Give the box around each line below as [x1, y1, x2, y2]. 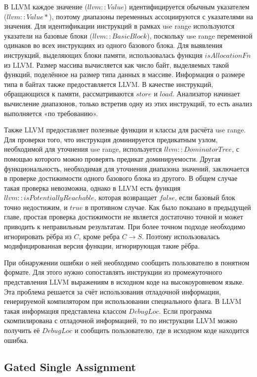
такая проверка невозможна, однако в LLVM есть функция [4, 182, 180, 193]
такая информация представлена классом [4, 305, 127, 316]
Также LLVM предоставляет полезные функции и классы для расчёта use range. [4, 125, 246, 135]
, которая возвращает [94, 192, 157, 203]
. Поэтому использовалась [141, 231, 220, 241]
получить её [4, 325, 40, 335]
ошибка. [4, 335, 29, 345]
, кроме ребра [79, 231, 120, 241]
